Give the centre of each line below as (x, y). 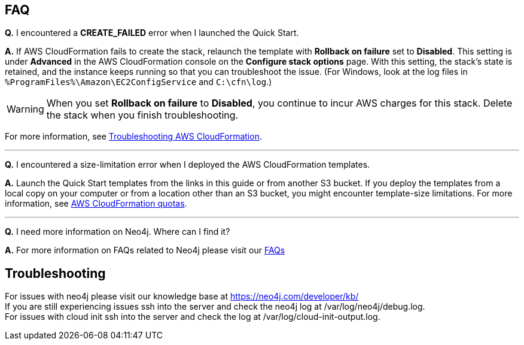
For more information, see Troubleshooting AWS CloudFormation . (133, 137)
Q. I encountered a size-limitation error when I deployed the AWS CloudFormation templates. (188, 165)
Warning (25, 109)
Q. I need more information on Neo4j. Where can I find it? (118, 232)
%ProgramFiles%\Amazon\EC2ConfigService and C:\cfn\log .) (138, 82)
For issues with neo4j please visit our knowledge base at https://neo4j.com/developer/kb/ (182, 296)
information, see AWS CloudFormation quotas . (96, 204)
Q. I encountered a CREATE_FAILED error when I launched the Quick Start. (152, 33)
